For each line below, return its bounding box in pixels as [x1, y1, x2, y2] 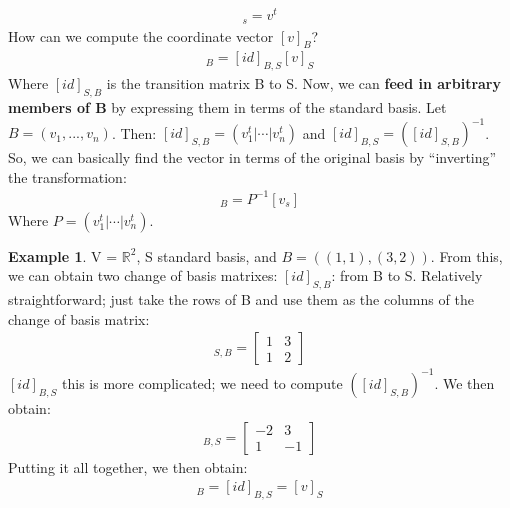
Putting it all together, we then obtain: [8, 456, 248, 477]
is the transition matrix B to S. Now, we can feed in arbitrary [106, 73, 501, 94]
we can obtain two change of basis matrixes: [8, 265, 278, 286]
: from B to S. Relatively [331, 265, 483, 286]
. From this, [430, 245, 503, 266]
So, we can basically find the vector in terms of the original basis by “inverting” [8, 147, 497, 168]
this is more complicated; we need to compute [62, 372, 343, 393]
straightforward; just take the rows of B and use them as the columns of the [8, 289, 474, 310]
